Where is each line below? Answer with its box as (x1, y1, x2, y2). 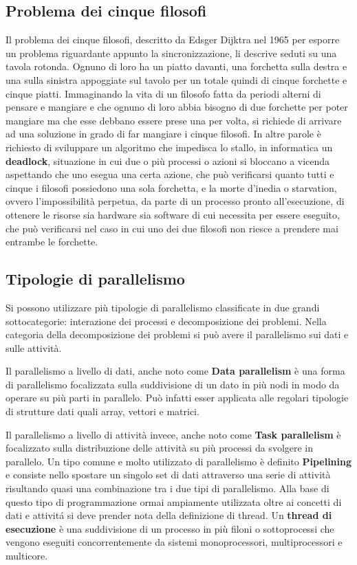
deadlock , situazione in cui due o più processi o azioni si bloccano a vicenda (6, 153, 330, 168)
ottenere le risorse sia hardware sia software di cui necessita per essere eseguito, (6, 207, 340, 221)
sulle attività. (6, 340, 62, 355)
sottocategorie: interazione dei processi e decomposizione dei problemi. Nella (6, 313, 327, 328)
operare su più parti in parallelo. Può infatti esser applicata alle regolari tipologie (6, 390, 349, 405)
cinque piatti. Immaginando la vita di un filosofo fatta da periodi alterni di (6, 86, 321, 100)
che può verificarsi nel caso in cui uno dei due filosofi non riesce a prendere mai (6, 221, 338, 235)
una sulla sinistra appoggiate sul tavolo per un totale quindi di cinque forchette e (6, 72, 347, 87)
